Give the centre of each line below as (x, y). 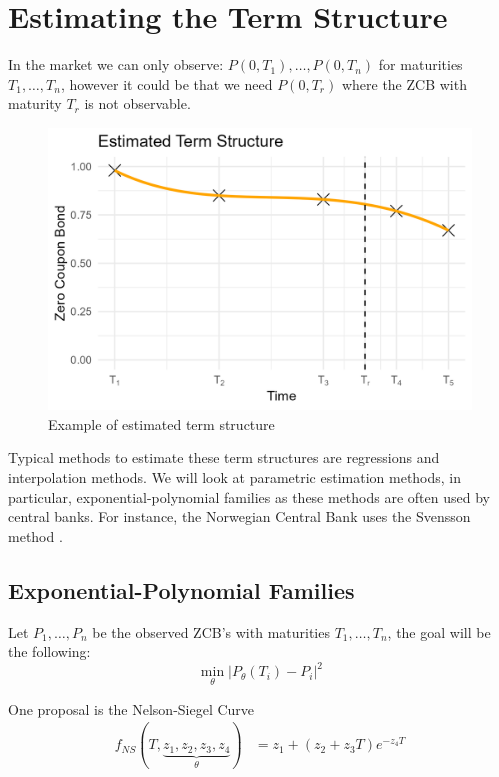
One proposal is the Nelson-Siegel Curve (131, 708)
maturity (35, 103)
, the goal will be (439, 631)
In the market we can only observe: (116, 64)
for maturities (420, 64)
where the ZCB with (404, 83)
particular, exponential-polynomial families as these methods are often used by (249, 496)
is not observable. (137, 103)
